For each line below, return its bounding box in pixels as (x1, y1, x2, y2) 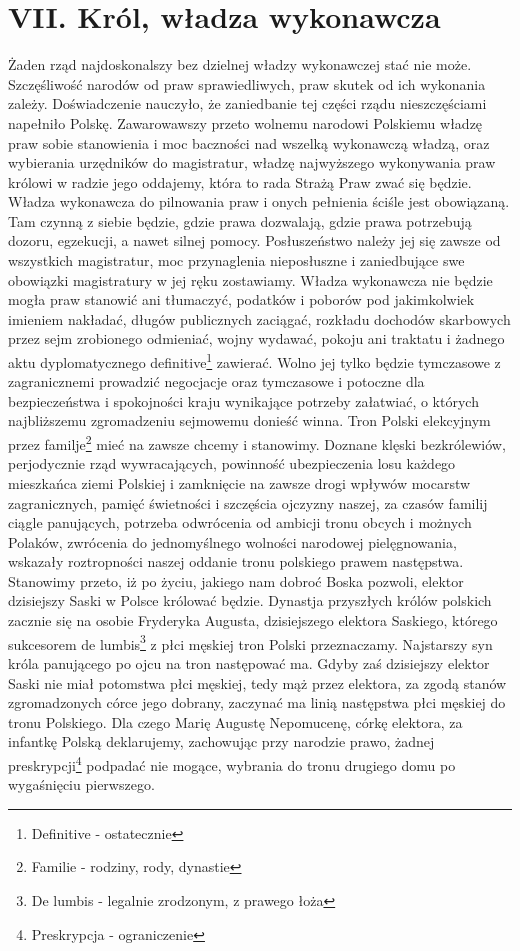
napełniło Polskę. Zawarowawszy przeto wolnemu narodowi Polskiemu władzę (8, 112, 483, 133)
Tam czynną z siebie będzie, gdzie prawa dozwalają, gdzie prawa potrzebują (8, 210, 472, 231)
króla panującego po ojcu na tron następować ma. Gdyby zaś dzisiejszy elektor (8, 652, 490, 673)
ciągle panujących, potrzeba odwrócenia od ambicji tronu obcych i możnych (8, 512, 472, 533)
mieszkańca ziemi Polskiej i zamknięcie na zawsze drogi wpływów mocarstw (8, 472, 471, 493)
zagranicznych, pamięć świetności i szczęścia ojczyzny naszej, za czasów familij (8, 492, 488, 513)
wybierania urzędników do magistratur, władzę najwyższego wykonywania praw (8, 152, 496, 173)
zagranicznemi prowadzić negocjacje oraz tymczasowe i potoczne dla (8, 371, 425, 392)
